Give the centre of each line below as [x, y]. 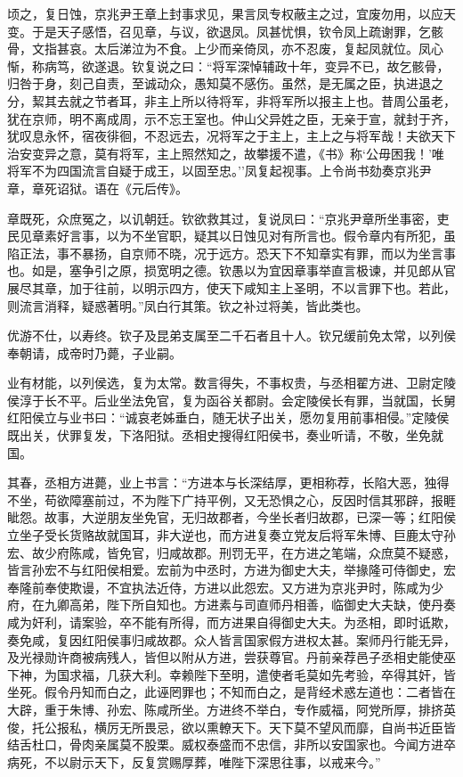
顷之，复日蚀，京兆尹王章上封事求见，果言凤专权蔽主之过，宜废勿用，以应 [225, 13]
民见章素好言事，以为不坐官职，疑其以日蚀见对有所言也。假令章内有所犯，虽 [231, 236]
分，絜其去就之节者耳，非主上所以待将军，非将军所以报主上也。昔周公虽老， [231, 100]
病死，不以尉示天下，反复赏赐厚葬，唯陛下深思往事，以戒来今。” [194, 761]
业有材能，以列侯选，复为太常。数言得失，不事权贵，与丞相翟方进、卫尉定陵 [231, 383]
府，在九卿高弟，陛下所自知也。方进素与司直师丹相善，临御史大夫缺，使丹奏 [231, 605]
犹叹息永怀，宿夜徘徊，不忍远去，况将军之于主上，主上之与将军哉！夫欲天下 [231, 136]
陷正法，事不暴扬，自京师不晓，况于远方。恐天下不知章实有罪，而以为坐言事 [231, 253]
